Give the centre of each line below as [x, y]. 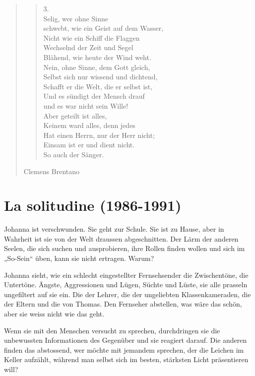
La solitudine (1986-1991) [93, 205]
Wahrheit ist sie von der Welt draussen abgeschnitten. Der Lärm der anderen [121, 238]
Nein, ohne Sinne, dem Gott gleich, [97, 67]
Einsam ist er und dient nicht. [89, 145]
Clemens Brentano [52, 171]
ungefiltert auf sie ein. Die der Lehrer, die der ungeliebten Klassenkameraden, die [127, 294]
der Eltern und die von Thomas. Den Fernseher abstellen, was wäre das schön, [123, 304]
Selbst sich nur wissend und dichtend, [100, 77]
